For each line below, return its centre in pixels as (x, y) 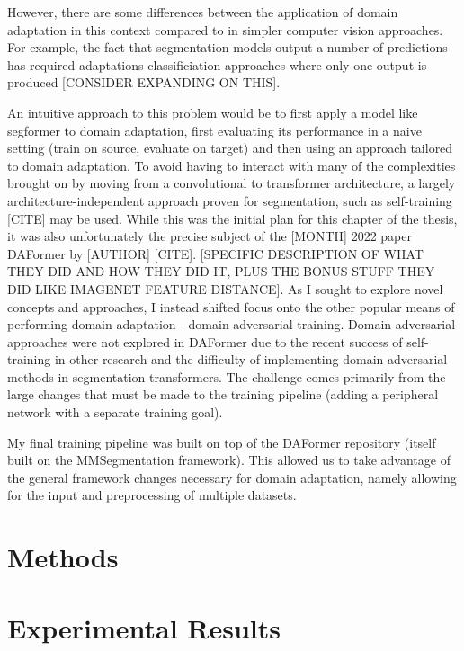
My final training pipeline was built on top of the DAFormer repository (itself (222, 442)
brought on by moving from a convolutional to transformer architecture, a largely (232, 183)
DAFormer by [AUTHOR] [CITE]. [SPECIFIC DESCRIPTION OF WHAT (215, 253)
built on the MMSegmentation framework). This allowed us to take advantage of (229, 460)
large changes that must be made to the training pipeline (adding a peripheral (223, 394)
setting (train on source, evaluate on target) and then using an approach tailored (230, 148)
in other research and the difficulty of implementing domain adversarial (251, 359)
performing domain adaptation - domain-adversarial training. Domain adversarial (232, 324)
